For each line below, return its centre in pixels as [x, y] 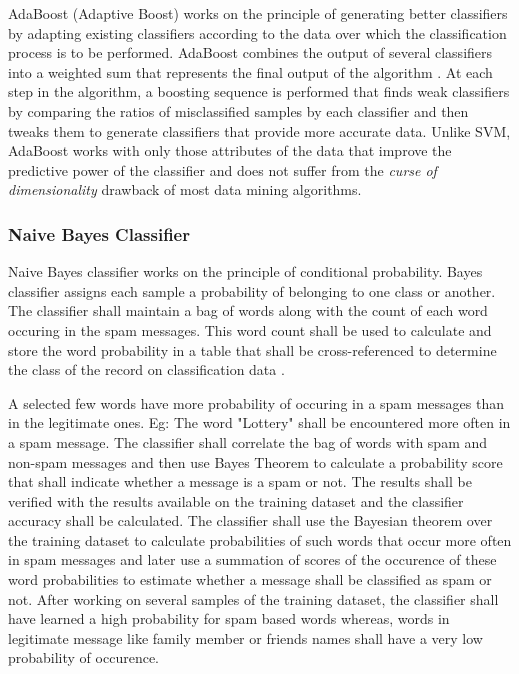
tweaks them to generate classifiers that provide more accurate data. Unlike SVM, [259, 130]
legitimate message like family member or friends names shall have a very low [245, 637]
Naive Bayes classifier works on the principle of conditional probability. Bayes [245, 271]
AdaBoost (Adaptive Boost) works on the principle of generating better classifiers [258, 13]
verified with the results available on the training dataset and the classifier [236, 500]
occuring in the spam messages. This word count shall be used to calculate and [250, 329]
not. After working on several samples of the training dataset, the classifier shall [253, 598]
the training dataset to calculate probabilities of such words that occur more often [260, 539]
